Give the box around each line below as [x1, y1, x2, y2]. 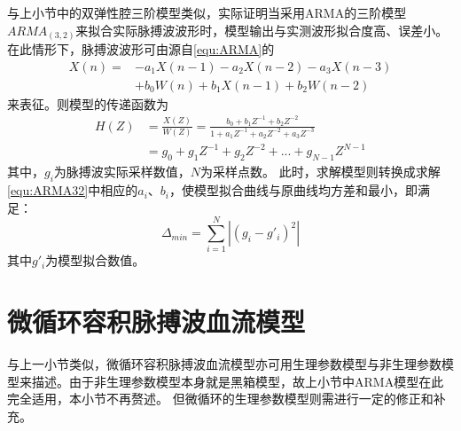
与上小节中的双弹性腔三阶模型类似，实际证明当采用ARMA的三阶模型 [7, 4, 407, 21]
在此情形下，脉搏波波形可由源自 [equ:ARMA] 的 [7, 40, 275, 59]
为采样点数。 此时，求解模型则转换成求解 [200, 162, 441, 181]
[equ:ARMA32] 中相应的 [7, 181, 138, 200]
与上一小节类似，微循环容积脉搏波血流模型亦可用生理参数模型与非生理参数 [7, 355, 441, 373]
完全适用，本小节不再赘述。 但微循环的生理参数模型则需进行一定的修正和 [7, 389, 434, 408]
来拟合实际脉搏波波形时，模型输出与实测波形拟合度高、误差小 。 [75, 20, 449, 39]
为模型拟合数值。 [45, 251, 145, 270]
